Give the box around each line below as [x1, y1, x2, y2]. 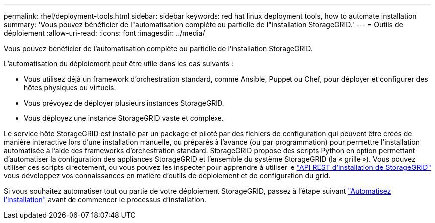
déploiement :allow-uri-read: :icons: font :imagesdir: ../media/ [4, 29, 205, 37]
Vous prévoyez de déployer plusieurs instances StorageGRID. [24, 99, 224, 107]
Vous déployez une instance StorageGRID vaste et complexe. [24, 114, 224, 122]
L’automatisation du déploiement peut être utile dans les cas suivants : [4, 59, 233, 68]
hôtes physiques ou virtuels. [24, 83, 116, 92]
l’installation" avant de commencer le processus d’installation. [4, 195, 206, 204]
